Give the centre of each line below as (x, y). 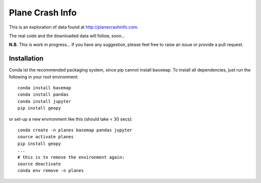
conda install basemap (44, 88)
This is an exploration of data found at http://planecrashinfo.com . (74, 27)
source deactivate (39, 164)
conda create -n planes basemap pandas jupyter (75, 130)
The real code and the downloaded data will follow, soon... (67, 36)
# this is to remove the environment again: (71, 157)
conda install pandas (43, 95)
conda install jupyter (44, 101)
